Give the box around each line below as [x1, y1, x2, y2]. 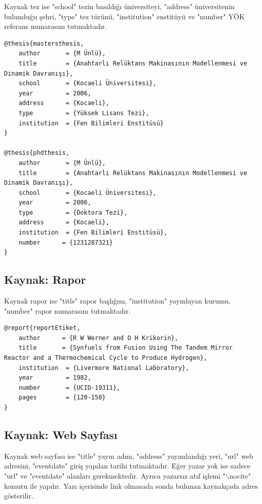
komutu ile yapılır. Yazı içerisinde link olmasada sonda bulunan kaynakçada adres [4, 480, 258, 491]
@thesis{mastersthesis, [4, 40, 84, 47]
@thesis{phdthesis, [4, 149, 69, 157]
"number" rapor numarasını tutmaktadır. [4, 305, 131, 316]
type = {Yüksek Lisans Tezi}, [18, 109, 149, 117]
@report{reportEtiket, [4, 324, 81, 332]
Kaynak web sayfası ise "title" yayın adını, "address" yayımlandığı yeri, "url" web [4, 450, 253, 461]
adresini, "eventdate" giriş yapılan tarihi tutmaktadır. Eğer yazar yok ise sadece [4, 460, 251, 471]
